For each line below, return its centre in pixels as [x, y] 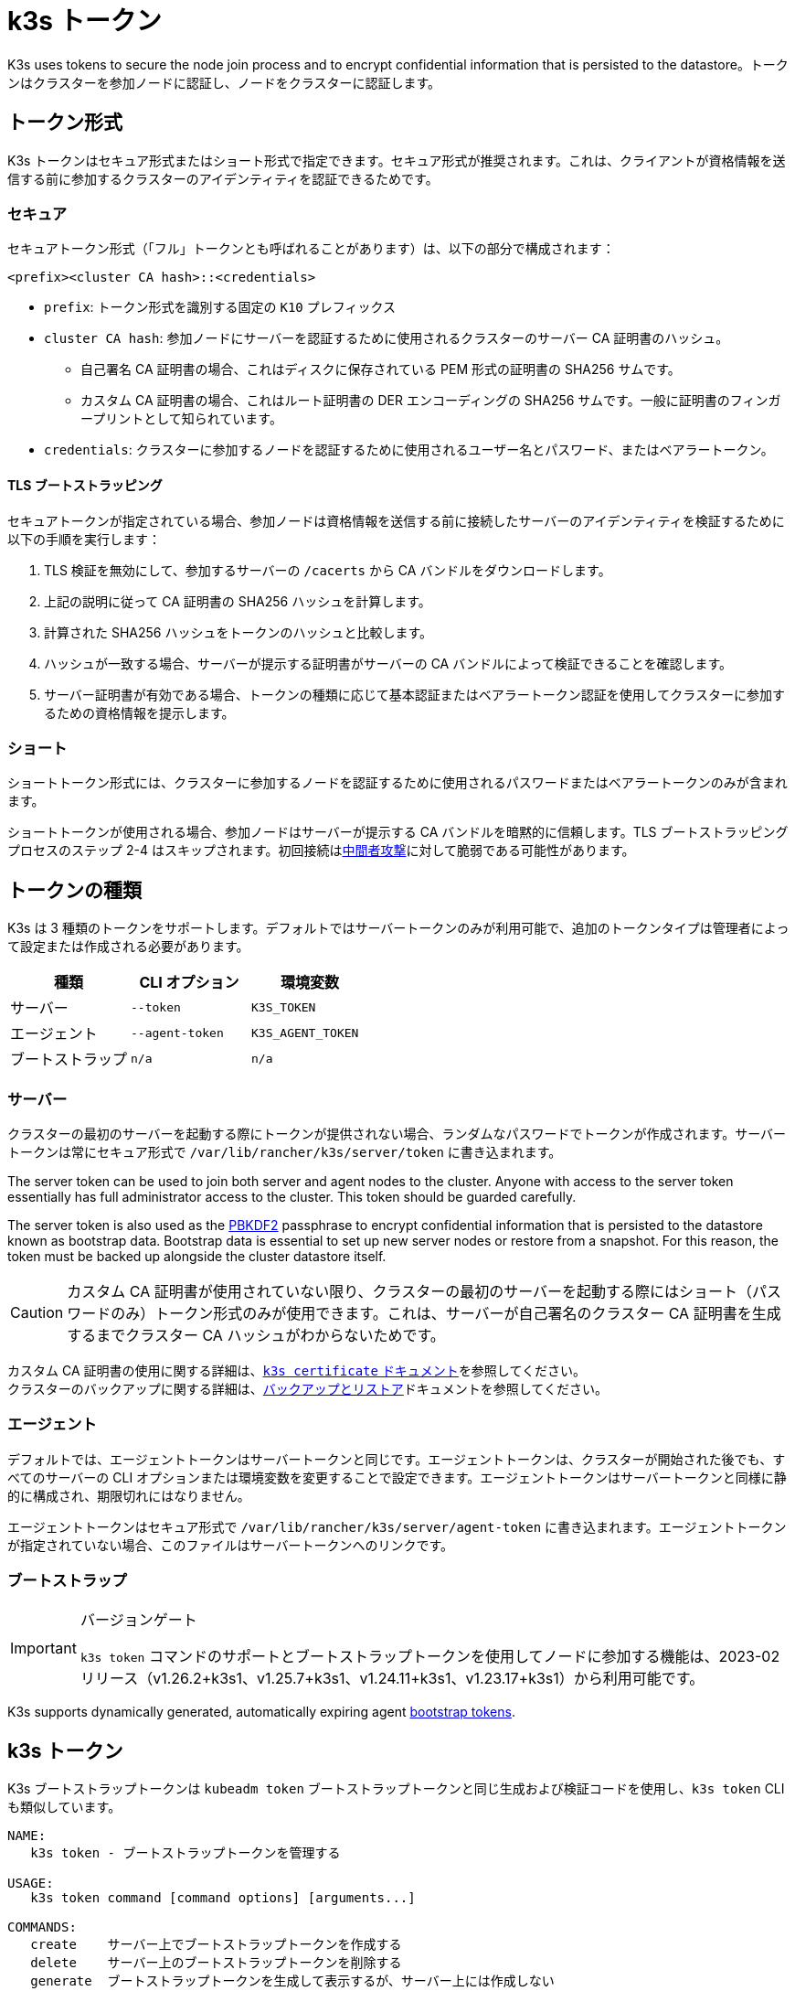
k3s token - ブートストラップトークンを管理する [185, 1853]
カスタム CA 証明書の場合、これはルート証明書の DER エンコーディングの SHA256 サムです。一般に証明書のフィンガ [431, 401]
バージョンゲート [138, 1620]
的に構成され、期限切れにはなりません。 [129, 1495]
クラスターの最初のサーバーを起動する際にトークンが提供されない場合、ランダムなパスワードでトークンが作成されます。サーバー [397, 1133]
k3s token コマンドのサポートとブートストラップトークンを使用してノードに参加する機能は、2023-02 [430, 1657]
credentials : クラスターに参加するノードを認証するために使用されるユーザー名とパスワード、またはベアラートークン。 [409, 450]
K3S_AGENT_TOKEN [305, 1033]
